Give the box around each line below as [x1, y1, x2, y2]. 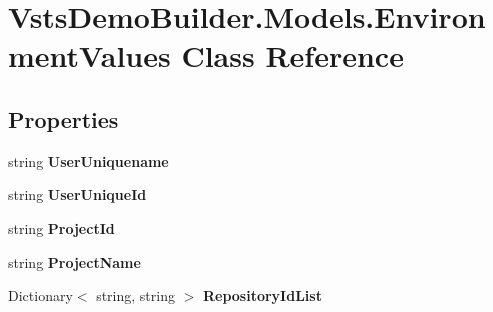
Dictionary [8, 285, 73, 306]
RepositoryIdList [202, 285, 322, 306]
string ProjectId [8, 217, 115, 238]
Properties [8, 103, 119, 134]
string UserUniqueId [8, 184, 147, 205]
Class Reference [181, 35, 404, 76]
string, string [96, 285, 175, 306]
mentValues [8, 35, 171, 76]
